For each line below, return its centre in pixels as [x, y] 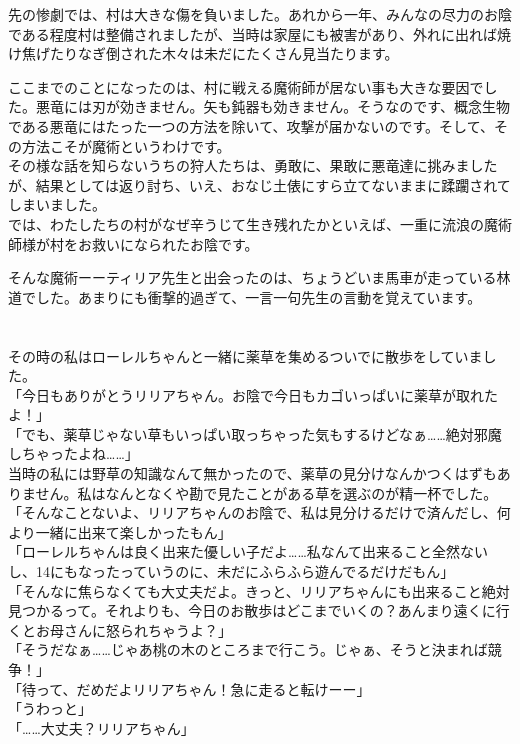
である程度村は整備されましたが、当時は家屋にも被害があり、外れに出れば [253, 33]
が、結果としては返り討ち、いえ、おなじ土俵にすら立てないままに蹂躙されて [259, 184]
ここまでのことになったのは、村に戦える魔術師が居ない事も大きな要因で [246, 86]
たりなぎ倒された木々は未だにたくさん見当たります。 [224, 53]
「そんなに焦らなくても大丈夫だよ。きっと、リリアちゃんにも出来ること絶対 [259, 590]
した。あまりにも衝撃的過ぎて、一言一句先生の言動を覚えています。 [258, 296]
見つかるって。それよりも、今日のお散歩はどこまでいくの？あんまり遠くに [252, 610]
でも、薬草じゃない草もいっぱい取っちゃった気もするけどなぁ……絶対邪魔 [261, 433]
